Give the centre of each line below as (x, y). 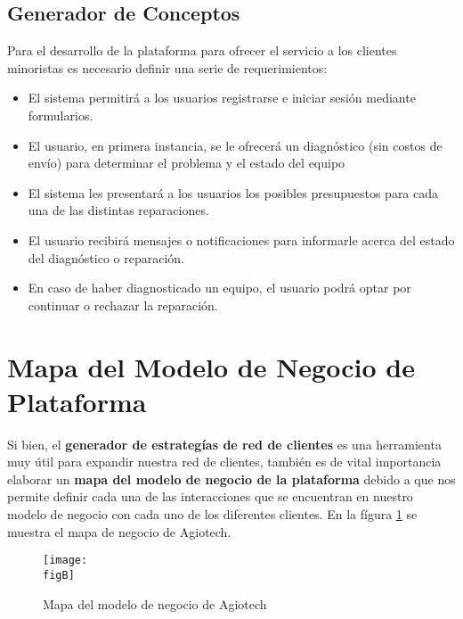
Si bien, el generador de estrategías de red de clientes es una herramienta (224, 444)
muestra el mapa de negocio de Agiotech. (119, 531)
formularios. (61, 115)
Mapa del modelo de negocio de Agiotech (155, 603)
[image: (65, 561)
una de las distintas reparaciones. (118, 210)
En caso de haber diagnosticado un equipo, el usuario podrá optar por (219, 288)
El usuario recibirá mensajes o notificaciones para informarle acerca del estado (241, 239)
